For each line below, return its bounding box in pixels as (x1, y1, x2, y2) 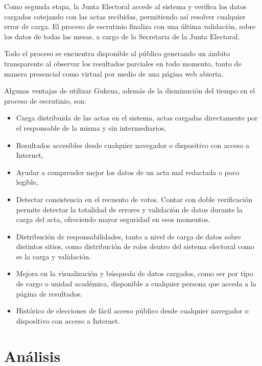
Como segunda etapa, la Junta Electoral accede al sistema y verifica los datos (4, 1, 247, 11)
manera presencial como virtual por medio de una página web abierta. (4, 68, 224, 79)
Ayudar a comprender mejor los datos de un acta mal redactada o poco (16, 166, 240, 177)
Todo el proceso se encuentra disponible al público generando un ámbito (4, 48, 230, 59)
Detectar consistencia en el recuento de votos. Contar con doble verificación (16, 193, 252, 204)
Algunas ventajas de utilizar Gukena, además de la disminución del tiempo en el (4, 85, 255, 96)
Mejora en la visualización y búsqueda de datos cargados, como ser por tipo (16, 268, 253, 279)
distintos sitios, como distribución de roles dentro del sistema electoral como (16, 241, 254, 252)
